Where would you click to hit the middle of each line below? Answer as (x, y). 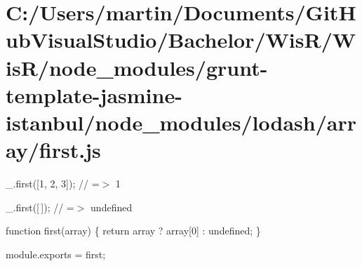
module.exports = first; (56, 254)
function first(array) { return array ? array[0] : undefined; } (133, 231)
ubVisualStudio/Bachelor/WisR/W (181, 40)
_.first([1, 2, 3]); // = (53, 184)
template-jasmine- (94, 94)
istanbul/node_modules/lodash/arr (181, 122)
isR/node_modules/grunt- (137, 67)
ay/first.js (53, 150)
